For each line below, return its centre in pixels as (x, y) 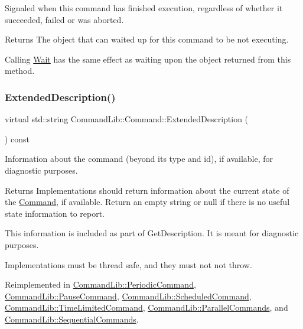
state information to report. (55, 213)
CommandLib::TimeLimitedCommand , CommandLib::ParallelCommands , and (146, 307)
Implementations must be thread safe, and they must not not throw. (128, 264)
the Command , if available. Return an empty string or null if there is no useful (147, 202)
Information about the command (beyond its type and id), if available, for (139, 159)
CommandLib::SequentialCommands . (72, 319)
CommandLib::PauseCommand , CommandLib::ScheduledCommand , (128, 296)
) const (17, 139)
